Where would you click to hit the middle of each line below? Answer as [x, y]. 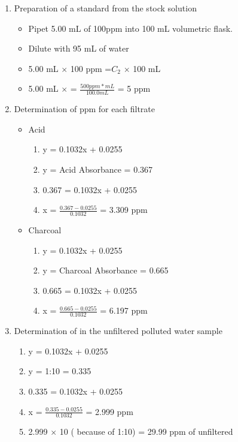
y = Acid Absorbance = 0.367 [98, 169]
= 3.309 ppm [124, 210]
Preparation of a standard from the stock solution [105, 8]
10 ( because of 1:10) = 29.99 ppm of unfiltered [146, 432]
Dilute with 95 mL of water [79, 48]
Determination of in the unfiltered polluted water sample [118, 331]
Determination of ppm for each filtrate [85, 109]
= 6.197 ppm [124, 310]
